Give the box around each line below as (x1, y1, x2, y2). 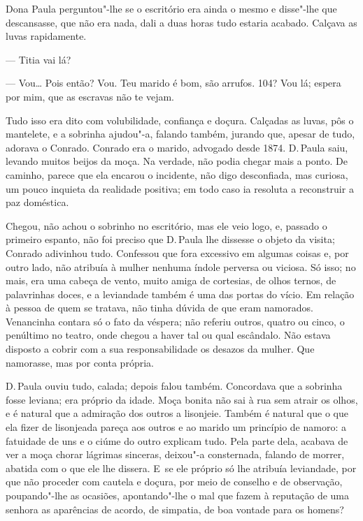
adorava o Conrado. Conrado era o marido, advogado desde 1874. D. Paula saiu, (6, 140, 348, 154)
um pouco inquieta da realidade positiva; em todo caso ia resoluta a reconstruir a (6, 181, 354, 196)
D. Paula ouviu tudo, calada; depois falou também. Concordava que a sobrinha (6, 379, 343, 393)
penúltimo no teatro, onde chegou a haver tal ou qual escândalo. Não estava (6, 328, 331, 342)
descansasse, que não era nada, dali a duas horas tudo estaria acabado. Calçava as (6, 15, 357, 29)
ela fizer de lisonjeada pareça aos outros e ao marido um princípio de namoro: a (6, 420, 346, 434)
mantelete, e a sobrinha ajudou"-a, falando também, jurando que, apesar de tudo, (6, 126, 355, 141)
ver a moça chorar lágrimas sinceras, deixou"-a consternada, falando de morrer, (6, 447, 345, 462)
